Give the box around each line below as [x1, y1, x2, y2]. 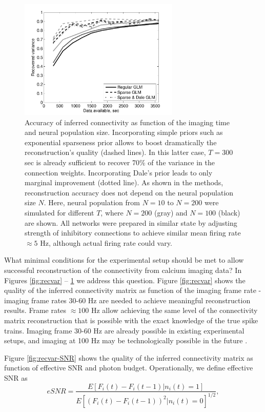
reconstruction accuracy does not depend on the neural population [25, 187, 234, 198]
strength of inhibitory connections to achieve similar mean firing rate [25, 227, 241, 238]
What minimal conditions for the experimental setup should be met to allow [4, 254, 244, 265]
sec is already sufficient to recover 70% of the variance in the [25, 157, 215, 168]
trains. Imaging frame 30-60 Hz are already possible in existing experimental [4, 325, 244, 336]
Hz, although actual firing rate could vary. [40, 237, 172, 248]
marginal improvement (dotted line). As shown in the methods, [25, 177, 223, 188]
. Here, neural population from [44, 197, 140, 208]
